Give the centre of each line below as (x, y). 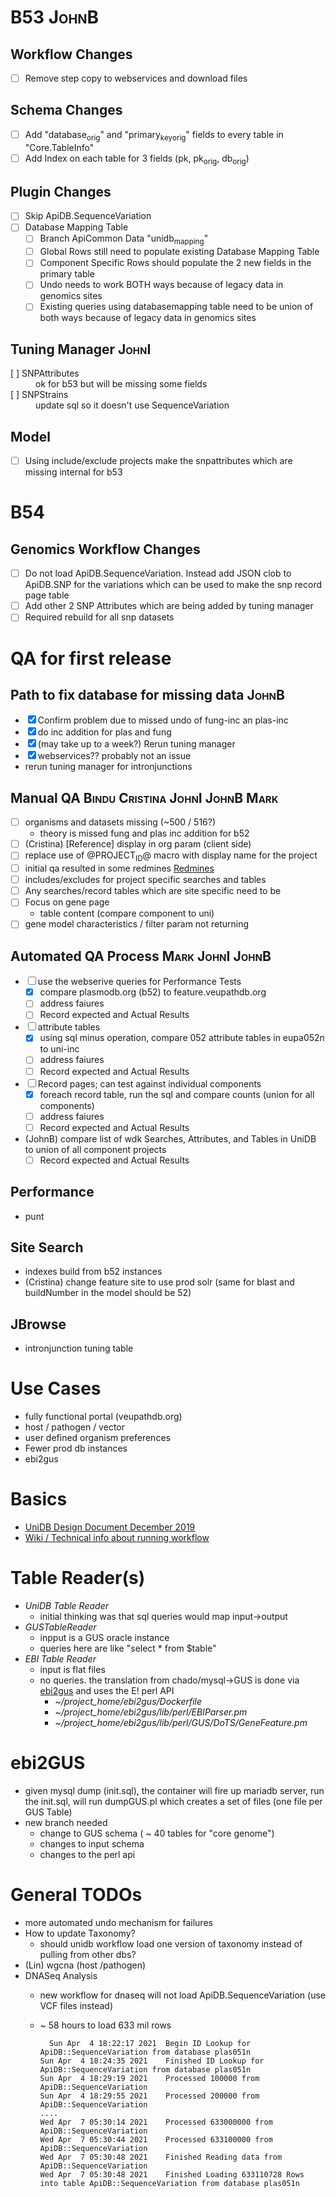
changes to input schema (92, 1844)
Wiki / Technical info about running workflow (117, 1538)
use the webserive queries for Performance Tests (139, 982)
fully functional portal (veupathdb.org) (103, 1417)
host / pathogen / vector (74, 1427)
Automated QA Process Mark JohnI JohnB (141, 956)
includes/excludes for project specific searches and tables (145, 880)
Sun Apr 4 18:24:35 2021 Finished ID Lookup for (152, 2061)
